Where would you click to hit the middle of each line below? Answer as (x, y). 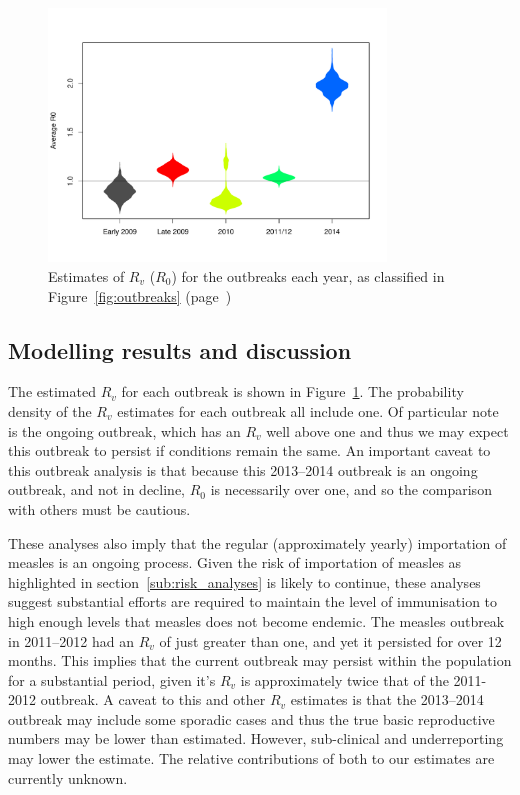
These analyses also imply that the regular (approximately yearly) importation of (257, 542)
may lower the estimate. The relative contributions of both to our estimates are (251, 758)
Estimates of (86, 275)
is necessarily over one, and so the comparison (351, 489)
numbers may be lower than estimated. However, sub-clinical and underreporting (256, 738)
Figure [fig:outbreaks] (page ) (140, 295)
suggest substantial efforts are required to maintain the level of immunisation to (253, 601)
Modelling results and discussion (180, 349)
